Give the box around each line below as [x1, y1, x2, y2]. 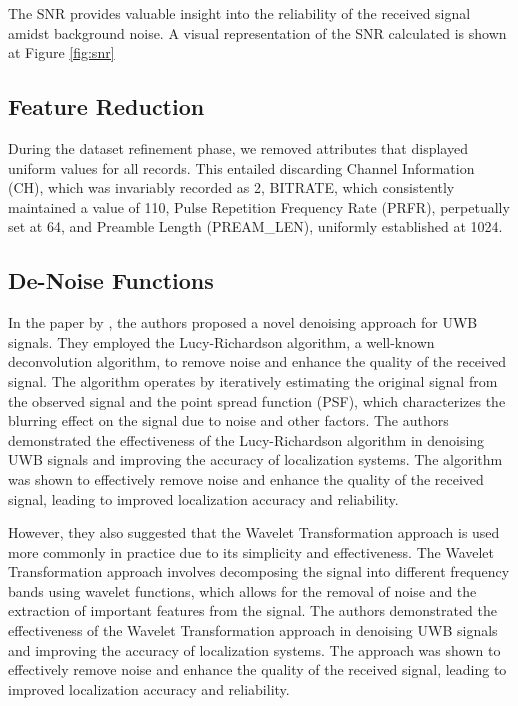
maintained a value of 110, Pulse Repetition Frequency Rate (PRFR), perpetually [8, 196, 510, 217]
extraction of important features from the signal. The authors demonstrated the [8, 600, 498, 621]
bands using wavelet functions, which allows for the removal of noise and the [8, 580, 477, 601]
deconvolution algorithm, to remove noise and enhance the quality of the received [8, 351, 506, 372]
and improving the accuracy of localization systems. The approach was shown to [8, 639, 501, 660]
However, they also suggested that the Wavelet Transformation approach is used [8, 522, 500, 543]
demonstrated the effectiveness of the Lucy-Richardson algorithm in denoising [8, 429, 485, 450]
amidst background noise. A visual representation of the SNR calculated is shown [8, 22, 507, 43]
